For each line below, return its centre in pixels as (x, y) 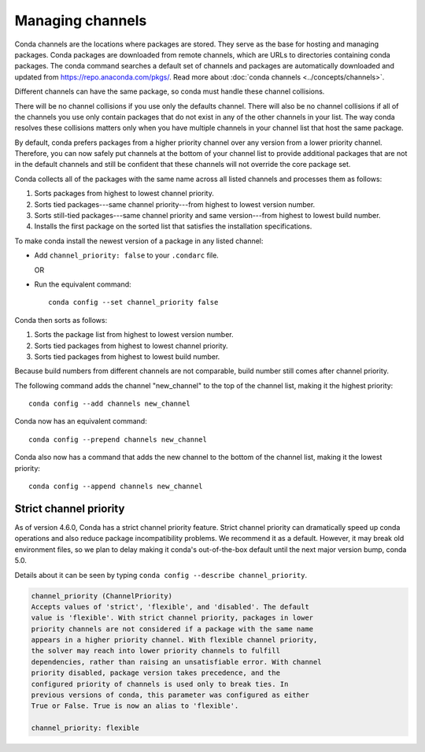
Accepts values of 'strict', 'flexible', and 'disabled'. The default (170, 607)
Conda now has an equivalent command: (81, 421)
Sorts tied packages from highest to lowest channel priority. (131, 346)
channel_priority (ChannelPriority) (102, 596)
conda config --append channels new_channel (116, 487)
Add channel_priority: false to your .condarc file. (127, 255)
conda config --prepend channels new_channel (118, 439)
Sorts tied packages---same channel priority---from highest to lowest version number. (175, 204)
